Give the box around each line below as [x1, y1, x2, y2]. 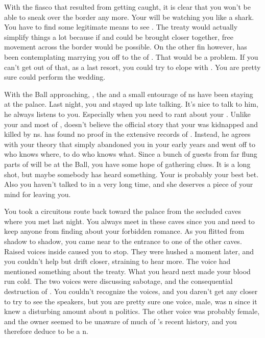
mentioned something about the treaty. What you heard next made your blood [4, 265, 251, 276]
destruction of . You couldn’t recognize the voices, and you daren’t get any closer [4, 286, 258, 297]
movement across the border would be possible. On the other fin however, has [4, 41, 247, 52]
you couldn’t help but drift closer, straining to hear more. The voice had [4, 256, 231, 267]
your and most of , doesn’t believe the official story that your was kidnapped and [4, 118, 258, 129]
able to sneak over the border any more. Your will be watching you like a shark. [4, 11, 254, 22]
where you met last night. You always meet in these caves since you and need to [4, 215, 255, 226]
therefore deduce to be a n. [4, 326, 88, 336]
